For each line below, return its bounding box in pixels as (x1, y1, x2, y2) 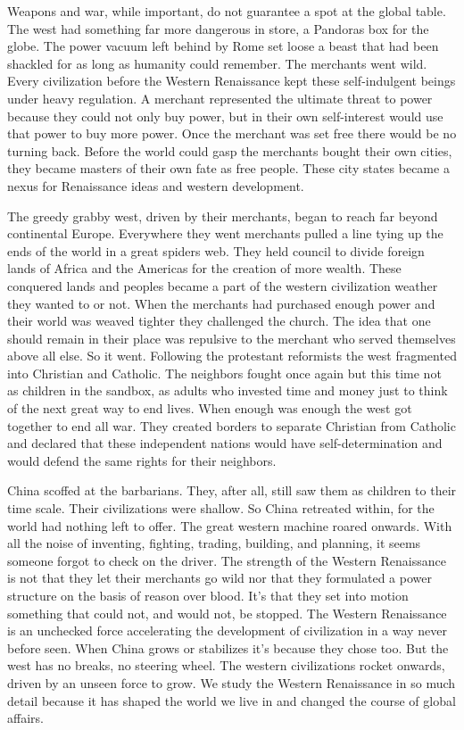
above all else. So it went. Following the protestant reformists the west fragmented (7, 346, 457, 365)
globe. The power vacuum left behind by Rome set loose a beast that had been (7, 37, 439, 55)
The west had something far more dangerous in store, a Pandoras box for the (7, 19, 429, 37)
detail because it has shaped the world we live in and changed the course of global (7, 691, 456, 709)
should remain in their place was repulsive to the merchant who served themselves (7, 328, 456, 347)
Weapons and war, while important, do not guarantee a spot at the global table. (7, 2, 446, 20)
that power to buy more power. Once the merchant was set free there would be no (7, 124, 457, 143)
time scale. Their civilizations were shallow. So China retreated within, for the (7, 499, 435, 518)
